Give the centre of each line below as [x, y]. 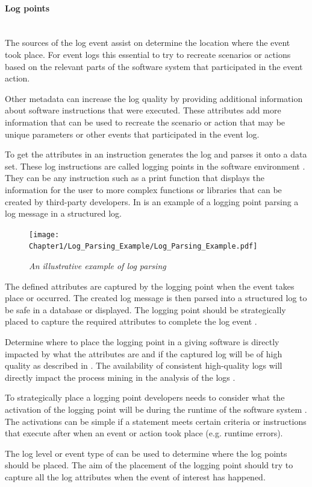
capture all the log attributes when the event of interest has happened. [135, 476]
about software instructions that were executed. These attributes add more [143, 110]
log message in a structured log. [63, 213]
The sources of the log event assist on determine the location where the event [148, 43]
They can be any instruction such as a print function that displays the [135, 178]
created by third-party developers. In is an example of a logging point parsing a [152, 201]
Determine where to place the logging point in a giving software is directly [142, 341]
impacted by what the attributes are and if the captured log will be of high [144, 353]
